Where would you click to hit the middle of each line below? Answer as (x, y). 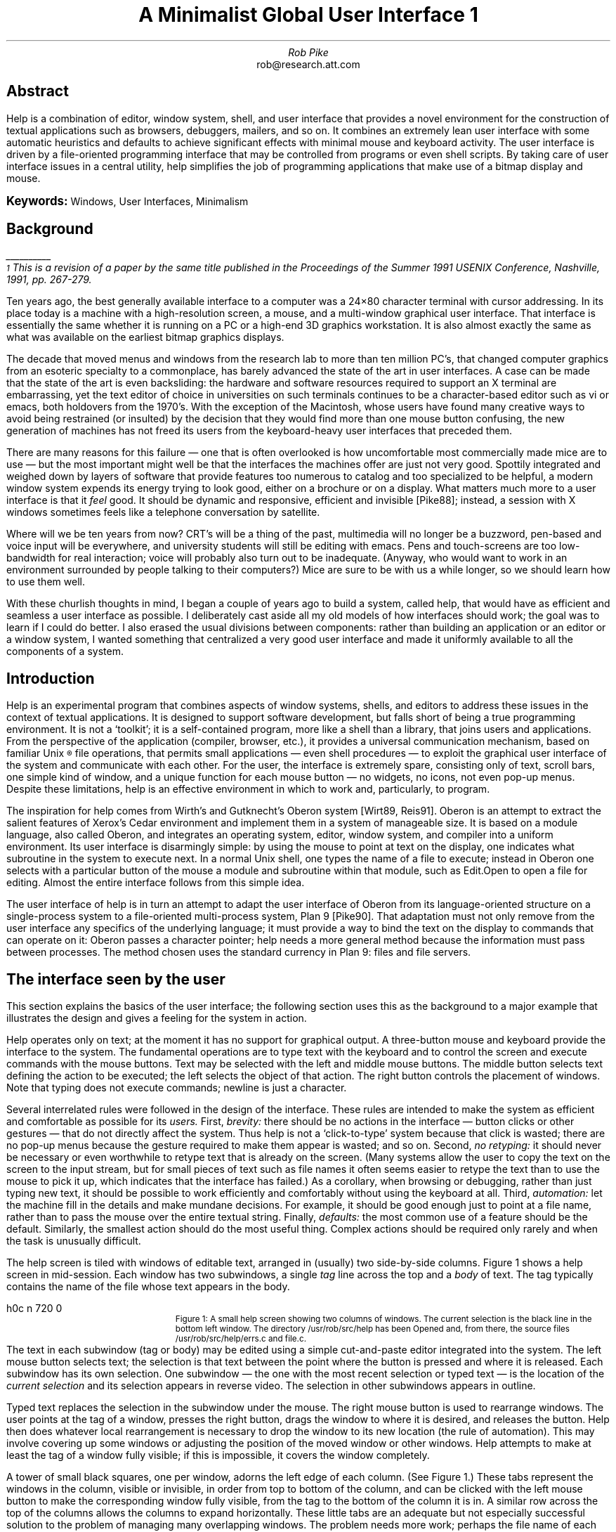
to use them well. (46, 582)
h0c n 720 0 (34, 1309)
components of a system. (65, 651)
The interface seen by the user (116, 979)
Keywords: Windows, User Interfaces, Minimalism (127, 201)
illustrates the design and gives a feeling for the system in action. (157, 1018)
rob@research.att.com (308, 64)
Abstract (38, 91)
